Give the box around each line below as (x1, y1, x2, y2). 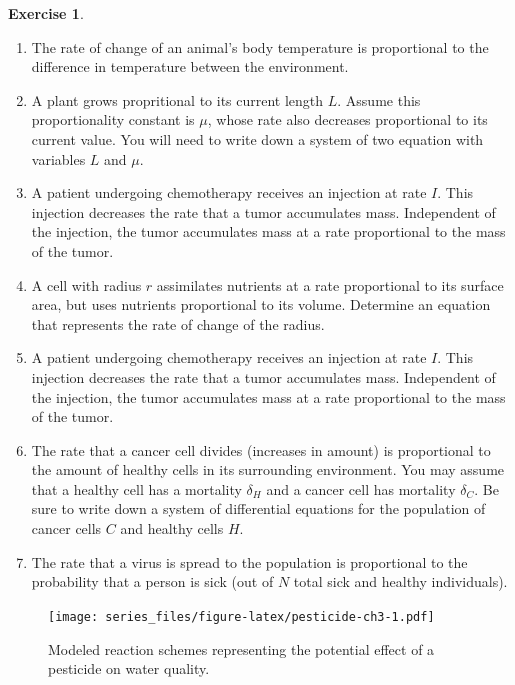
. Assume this (337, 89, 421, 110)
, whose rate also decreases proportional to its (207, 109, 488, 130)
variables (31, 148, 86, 169)
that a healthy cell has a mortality (31, 478, 242, 499)
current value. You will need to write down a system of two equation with (31, 128, 484, 149)
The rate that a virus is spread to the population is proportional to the (31, 551, 468, 572)
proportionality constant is (31, 109, 195, 130)
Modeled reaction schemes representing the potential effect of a (48, 638, 435, 659)
